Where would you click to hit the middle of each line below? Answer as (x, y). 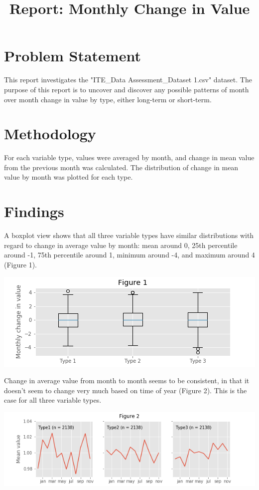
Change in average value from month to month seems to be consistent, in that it (127, 380)
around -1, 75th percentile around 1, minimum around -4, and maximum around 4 (129, 255)
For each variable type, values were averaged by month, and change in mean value (129, 157)
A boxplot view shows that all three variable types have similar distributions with (129, 235)
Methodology (50, 133)
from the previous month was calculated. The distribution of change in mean (121, 167)
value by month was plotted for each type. (68, 177)
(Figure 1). (20, 264)
